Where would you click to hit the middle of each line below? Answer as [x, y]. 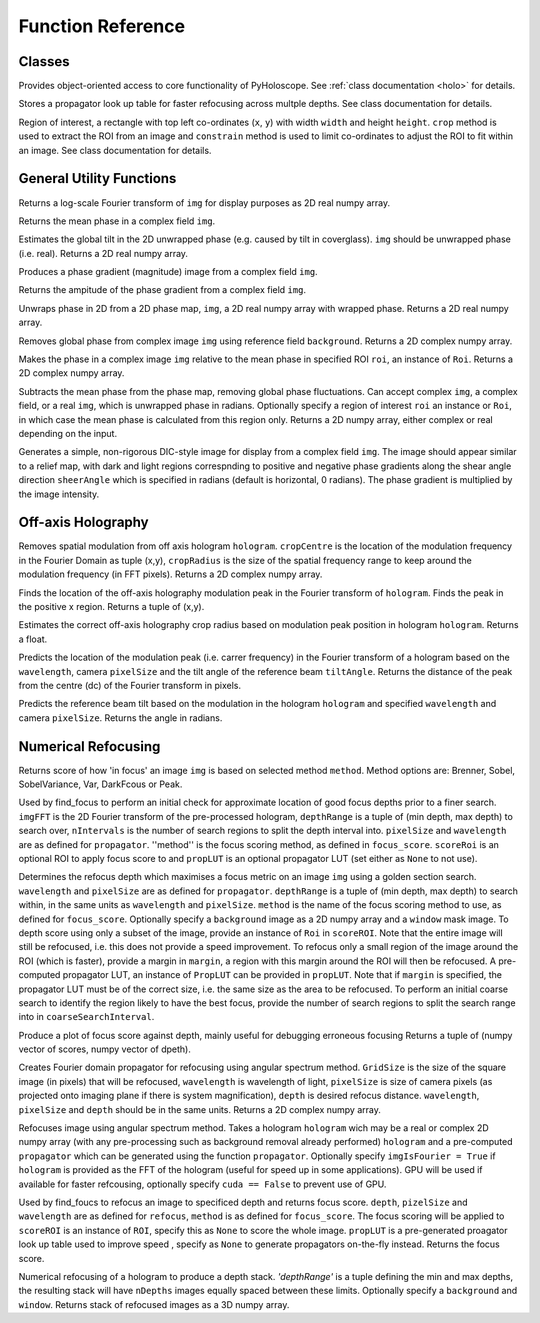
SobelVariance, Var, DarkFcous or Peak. [100, 784]
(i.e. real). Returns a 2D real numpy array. [103, 253]
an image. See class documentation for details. [115, 150]
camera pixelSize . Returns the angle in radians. [120, 717]
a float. [33, 639]
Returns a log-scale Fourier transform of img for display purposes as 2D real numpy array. [204, 202]
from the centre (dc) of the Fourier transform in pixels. [130, 685]
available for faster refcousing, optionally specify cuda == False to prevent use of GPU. [202, 1184]
